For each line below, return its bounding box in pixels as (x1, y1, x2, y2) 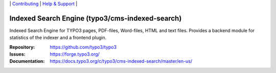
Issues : (9, 51, 26, 57)
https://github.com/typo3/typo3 (50, 44, 117, 50)
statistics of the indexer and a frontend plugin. (9, 35, 107, 41)
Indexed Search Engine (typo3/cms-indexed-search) (9, 14, 182, 22)
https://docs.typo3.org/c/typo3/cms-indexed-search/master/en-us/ (50, 58, 193, 64)
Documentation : (9, 58, 45, 64)
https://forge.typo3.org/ (50, 51, 100, 57)
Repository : (9, 44, 35, 50)
